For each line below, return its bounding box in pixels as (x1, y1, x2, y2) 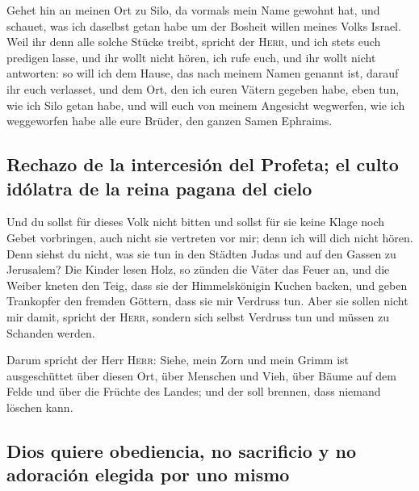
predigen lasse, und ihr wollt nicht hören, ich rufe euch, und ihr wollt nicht (6, 48, 376, 65)
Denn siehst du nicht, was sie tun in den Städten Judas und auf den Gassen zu (6, 245, 396, 262)
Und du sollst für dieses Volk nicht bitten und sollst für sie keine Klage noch (6, 213, 385, 230)
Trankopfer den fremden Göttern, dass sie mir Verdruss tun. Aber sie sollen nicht (6, 292, 409, 309)
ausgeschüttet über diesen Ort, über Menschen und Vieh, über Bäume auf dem (6, 367, 396, 384)
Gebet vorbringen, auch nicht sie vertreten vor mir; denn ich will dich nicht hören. (6, 229, 413, 245)
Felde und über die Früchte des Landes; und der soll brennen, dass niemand (6, 383, 381, 400)
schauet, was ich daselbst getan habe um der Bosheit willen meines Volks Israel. (6, 17, 401, 34)
